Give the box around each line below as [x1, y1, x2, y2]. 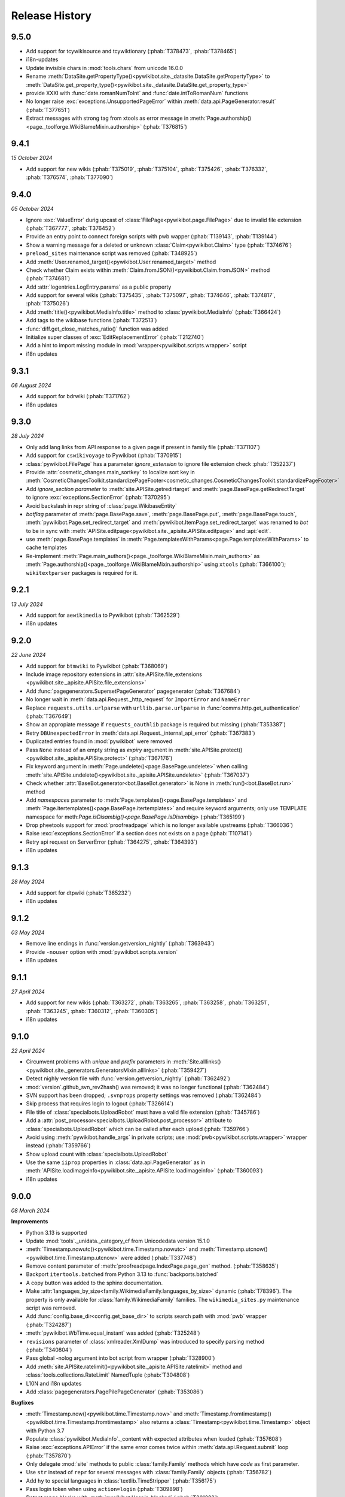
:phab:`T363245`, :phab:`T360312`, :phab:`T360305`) [26, 1007, 158, 1014]
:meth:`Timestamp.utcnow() [199, 1246, 268, 1253]
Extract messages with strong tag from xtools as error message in [26, 114, 189, 122]
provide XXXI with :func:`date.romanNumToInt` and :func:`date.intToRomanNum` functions [26, 90, 248, 97]
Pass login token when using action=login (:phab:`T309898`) [26, 1486, 183, 1493]
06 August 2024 [11, 381, 51, 389]
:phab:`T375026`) [26, 300, 70, 307]
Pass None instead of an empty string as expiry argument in [26, 746, 173, 753]
